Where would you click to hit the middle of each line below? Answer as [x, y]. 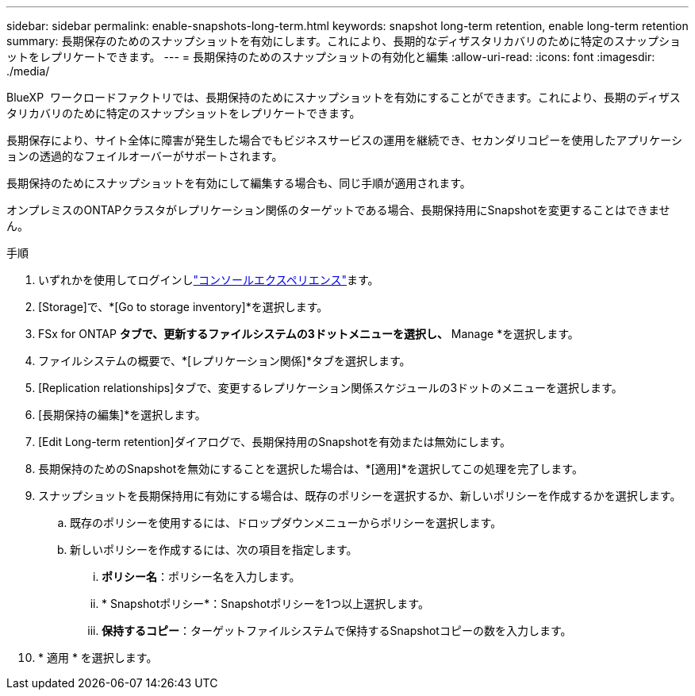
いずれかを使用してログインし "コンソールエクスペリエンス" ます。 [209, 280]
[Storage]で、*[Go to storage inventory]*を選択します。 [183, 307]
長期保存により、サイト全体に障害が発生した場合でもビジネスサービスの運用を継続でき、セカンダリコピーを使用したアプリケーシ [344, 140]
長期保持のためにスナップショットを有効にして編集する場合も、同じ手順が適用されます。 [239, 183]
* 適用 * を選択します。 [98, 658]
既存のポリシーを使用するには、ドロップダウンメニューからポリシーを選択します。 [286, 523]
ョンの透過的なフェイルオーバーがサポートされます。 [145, 156]
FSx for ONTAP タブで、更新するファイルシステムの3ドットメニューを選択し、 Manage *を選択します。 [309, 334]
